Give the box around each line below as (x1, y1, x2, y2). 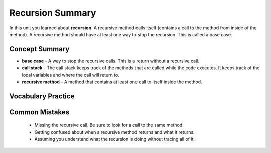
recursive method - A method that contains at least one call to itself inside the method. (22, 79, 203, 85)
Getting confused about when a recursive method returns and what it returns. (34, 129, 195, 135)
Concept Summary (9, 45, 70, 53)
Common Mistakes (9, 108, 70, 116)
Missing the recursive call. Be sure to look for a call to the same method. (34, 122, 184, 128)
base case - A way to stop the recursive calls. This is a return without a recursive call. (22, 58, 199, 64)
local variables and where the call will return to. (22, 72, 120, 78)
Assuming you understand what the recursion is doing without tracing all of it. (34, 136, 195, 142)
